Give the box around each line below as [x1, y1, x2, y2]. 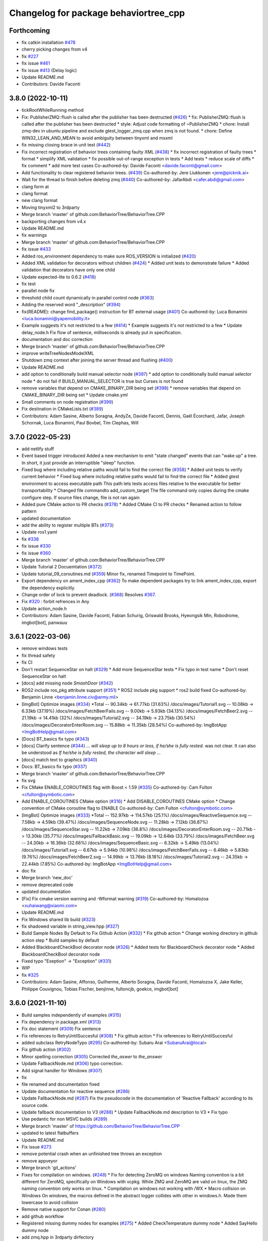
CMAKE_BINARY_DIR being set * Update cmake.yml [21, 392, 128, 398]
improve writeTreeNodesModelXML [21, 350, 94, 356]
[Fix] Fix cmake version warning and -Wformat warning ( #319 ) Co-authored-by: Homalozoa [21, 896, 208, 901]
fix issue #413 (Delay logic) [21, 67, 77, 73]
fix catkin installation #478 [21, 40, 76, 46]
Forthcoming [9, 26, 50, 35]
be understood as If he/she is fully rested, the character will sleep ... [21, 750, 161, 756]
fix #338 [21, 536, 39, 542]
